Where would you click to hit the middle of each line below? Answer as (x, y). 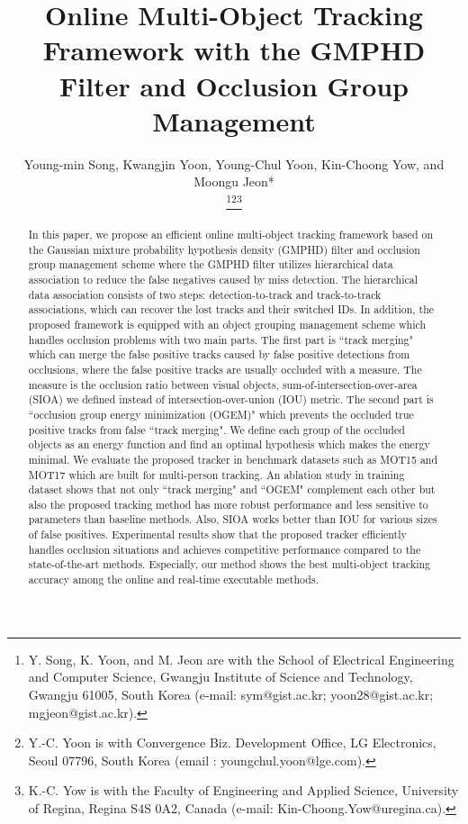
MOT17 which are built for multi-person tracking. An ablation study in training (216, 474)
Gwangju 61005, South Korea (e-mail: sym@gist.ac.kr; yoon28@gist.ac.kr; (231, 694)
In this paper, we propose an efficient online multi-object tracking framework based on (231, 234)
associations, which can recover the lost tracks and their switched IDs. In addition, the (231, 309)
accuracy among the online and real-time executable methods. (173, 580)
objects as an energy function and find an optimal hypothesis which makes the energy (229, 444)
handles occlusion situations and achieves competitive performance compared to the (225, 549)
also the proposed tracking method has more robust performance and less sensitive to (228, 504)
